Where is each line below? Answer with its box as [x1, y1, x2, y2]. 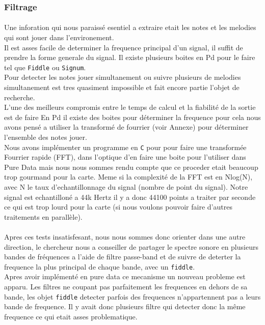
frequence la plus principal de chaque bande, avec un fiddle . [4, 261, 195, 272]
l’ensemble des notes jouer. [4, 132, 87, 142]
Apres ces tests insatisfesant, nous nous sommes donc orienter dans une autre [4, 231, 246, 242]
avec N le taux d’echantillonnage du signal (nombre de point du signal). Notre [4, 182, 248, 192]
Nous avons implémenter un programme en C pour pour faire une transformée [4, 141, 247, 152]
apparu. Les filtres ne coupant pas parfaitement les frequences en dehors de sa [4, 281, 248, 292]
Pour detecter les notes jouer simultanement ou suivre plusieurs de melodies [4, 72, 241, 82]
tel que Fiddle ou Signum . [4, 62, 86, 72]
